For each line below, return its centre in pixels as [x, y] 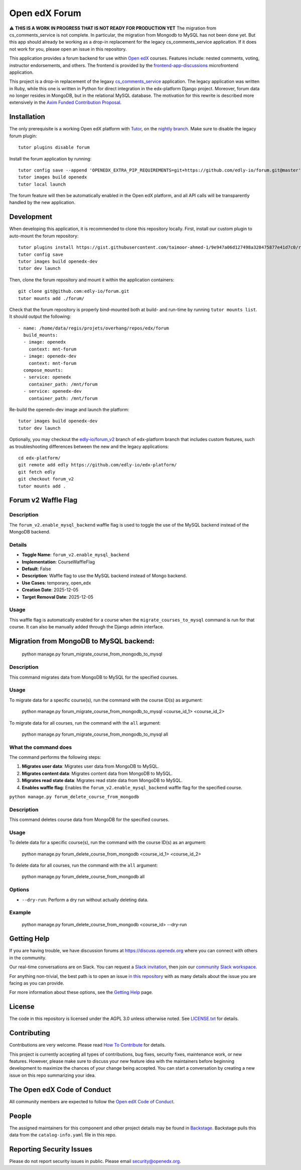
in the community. [28, 957]
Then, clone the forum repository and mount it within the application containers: [92, 280]
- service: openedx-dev [53, 391]
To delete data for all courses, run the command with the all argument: [84, 866]
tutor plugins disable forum [54, 147]
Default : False [36, 569]
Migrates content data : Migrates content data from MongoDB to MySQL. [97, 773]
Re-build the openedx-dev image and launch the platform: [69, 409]
